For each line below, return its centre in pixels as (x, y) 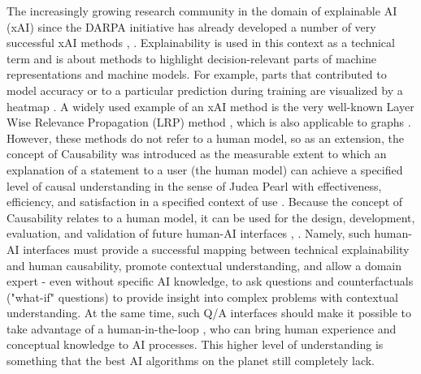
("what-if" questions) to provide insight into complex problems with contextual (202, 297)
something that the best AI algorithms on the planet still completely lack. (191, 361)
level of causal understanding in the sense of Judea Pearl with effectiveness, (194, 185)
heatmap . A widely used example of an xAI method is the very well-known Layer (210, 106)
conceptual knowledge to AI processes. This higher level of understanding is (195, 344)
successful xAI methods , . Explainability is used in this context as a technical (201, 43)
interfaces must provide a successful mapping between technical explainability (216, 249)
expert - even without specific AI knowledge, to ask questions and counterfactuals (210, 281)
